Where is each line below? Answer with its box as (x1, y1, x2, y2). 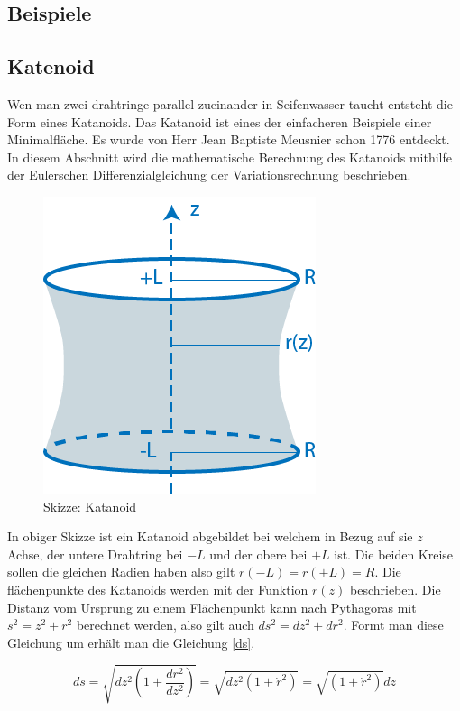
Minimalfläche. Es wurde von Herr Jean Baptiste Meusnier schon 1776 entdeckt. (7, 130, 450, 149)
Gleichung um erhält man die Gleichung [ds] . (7, 633, 255, 651)
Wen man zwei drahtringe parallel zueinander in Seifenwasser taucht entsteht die (7, 94, 453, 113)
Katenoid (7, 52, 95, 80)
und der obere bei (209, 544, 308, 563)
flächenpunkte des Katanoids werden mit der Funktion (7, 579, 308, 598)
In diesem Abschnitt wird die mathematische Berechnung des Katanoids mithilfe (7, 147, 452, 166)
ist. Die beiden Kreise (334, 544, 454, 563)
